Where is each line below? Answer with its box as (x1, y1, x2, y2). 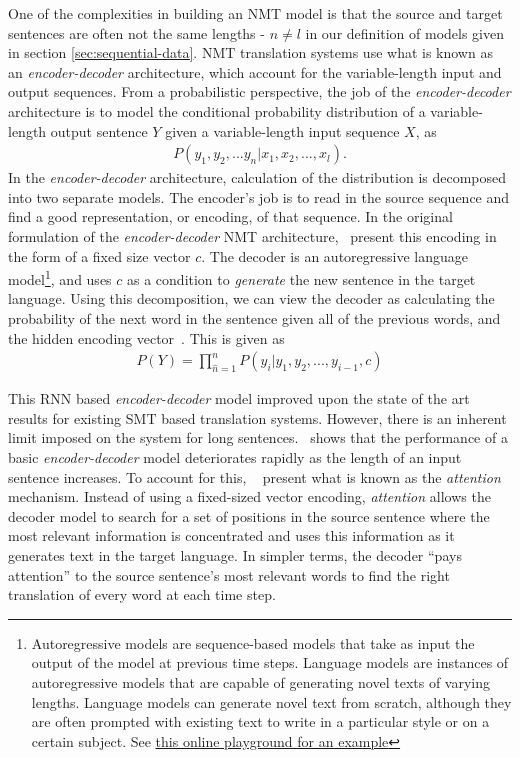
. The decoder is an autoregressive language (201, 245, 468, 266)
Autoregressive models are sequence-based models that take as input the (31, 632, 475, 653)
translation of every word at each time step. (8, 584, 276, 605)
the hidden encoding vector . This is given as (8, 327, 285, 348)
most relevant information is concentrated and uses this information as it (8, 525, 455, 546)
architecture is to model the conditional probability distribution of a (8, 100, 426, 121)
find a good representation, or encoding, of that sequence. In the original (8, 206, 453, 227)
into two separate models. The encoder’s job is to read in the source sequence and (8, 186, 510, 207)
